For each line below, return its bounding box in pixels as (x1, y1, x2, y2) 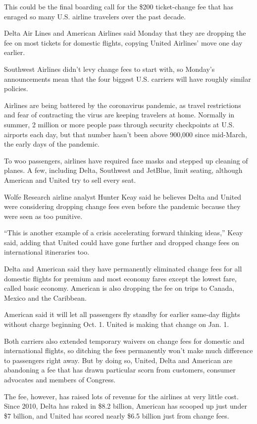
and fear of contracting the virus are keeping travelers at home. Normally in (4, 109, 235, 120)
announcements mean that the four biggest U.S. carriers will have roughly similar (4, 73, 251, 84)
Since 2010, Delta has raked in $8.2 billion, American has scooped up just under (4, 401, 248, 411)
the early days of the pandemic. (4, 139, 100, 149)
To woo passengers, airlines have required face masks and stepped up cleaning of (4, 155, 248, 165)
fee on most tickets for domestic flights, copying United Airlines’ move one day (4, 37, 243, 48)
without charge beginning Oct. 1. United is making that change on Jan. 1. (4, 319, 229, 329)
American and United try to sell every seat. (4, 174, 136, 185)
